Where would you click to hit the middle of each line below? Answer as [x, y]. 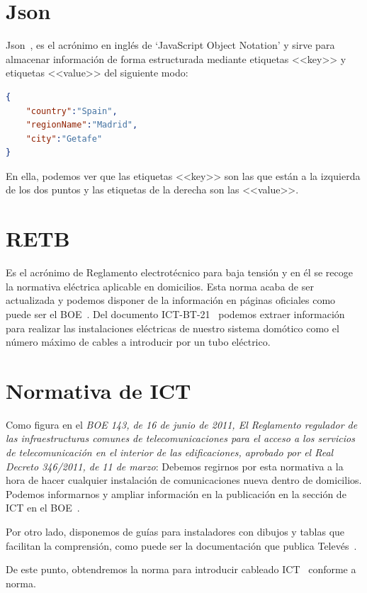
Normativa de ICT [98, 390]
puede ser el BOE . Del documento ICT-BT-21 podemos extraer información [175, 314]
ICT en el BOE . [43, 508]
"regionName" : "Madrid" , [82, 125]
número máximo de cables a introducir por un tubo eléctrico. [138, 342]
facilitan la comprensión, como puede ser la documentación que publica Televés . [181, 545]
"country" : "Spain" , [72, 111]
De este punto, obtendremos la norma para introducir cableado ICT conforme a [181, 569]
